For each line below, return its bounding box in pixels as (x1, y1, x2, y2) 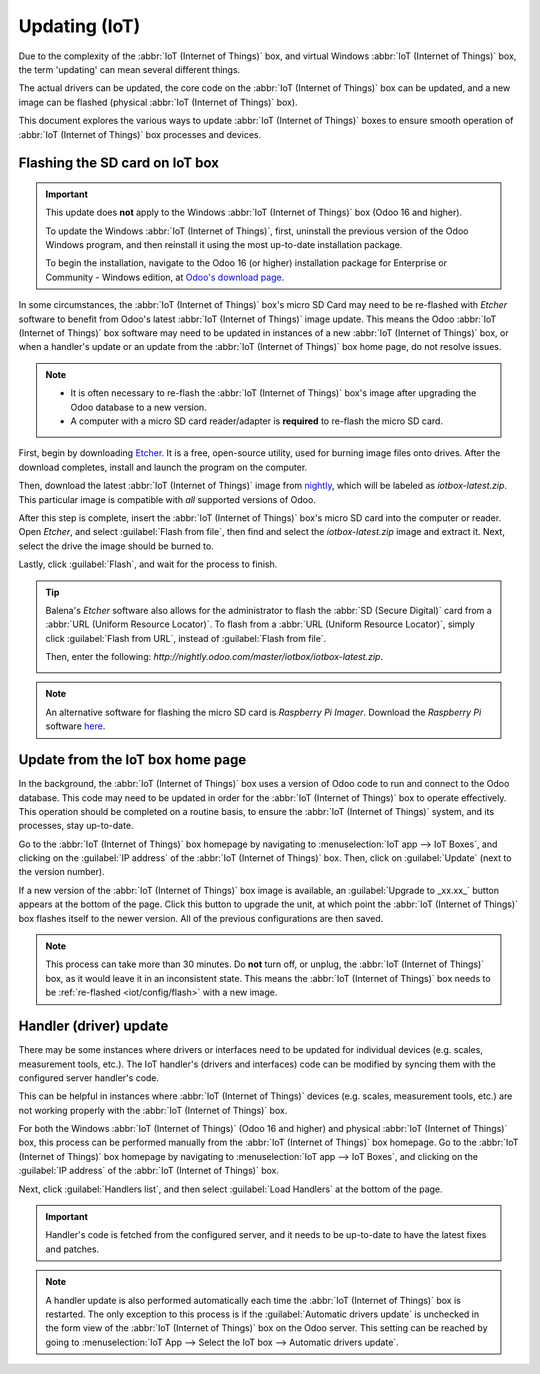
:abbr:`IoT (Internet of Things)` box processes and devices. (18, 128, 262, 140)
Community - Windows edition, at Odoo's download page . (45, 271, 285, 283)
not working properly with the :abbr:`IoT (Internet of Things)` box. (18, 1104, 288, 1116)
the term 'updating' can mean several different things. (18, 63, 241, 75)
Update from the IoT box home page (18, 751, 247, 769)
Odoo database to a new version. (70, 401, 207, 413)
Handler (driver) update (18, 1018, 169, 1035)
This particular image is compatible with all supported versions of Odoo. (18, 493, 317, 505)
